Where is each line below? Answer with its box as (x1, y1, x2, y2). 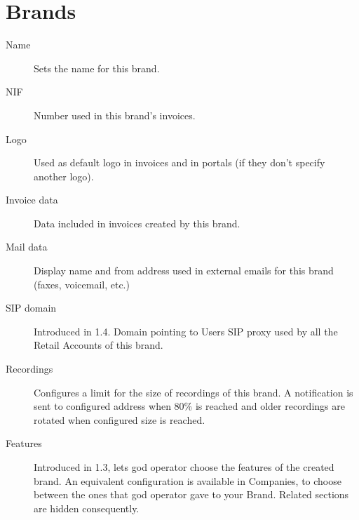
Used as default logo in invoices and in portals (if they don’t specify (34, 155, 325, 170)
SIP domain (6, 300, 57, 315)
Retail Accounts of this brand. (34, 338, 163, 352)
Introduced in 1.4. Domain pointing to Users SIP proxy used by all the (34, 324, 338, 338)
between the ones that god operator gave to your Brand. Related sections (34, 487, 349, 502)
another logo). (34, 168, 94, 183)
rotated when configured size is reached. (34, 412, 205, 427)
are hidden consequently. (34, 500, 140, 515)
